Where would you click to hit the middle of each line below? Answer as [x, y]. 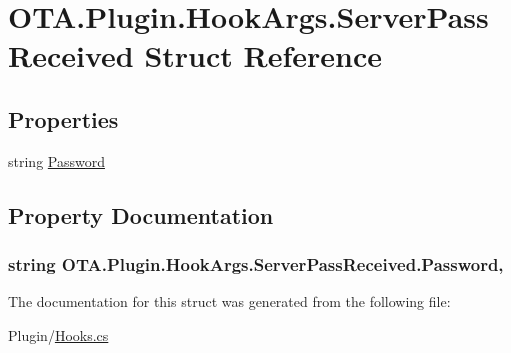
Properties [63, 118]
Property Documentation [141, 214]
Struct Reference [263, 55]
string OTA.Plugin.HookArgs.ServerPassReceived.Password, [256, 264]
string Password [56, 160]
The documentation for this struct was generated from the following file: [229, 301]
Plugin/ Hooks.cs [58, 334]
